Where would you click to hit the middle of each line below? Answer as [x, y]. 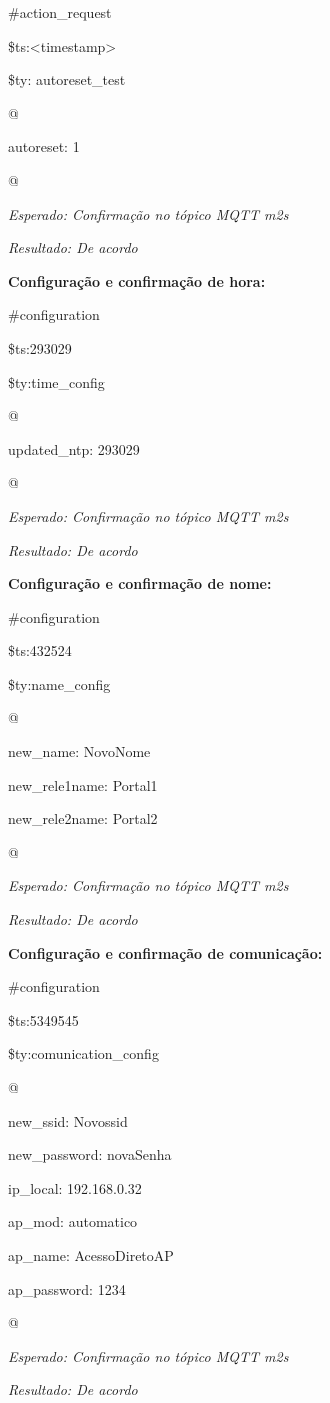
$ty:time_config [56, 381]
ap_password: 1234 [67, 1288]
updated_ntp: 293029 [74, 448]
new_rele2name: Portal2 [83, 818]
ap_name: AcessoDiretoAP [91, 1254]
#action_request [60, 12]
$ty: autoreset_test [67, 79]
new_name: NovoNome [79, 751]
